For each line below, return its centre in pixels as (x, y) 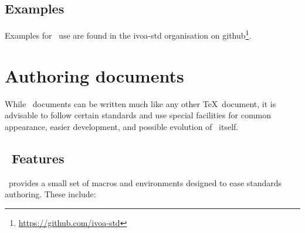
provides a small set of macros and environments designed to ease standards (145, 182)
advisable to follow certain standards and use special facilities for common (138, 115)
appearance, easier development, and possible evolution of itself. (122, 126)
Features (38, 158)
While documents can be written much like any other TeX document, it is (140, 103)
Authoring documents (94, 75)
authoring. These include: (50, 194)
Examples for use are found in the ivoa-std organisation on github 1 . (128, 34)
